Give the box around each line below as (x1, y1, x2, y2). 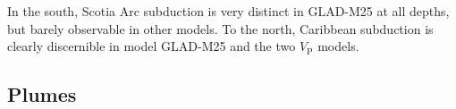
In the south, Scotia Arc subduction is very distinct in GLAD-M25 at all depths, (7, 2, 450, 20)
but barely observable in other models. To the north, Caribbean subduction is (7, 19, 434, 38)
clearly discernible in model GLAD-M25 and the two (7, 37, 296, 55)
